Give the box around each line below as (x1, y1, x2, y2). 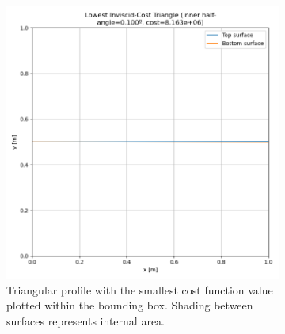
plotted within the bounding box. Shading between (6, 297, 253, 313)
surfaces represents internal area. (6, 312, 165, 328)
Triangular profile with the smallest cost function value (6, 281, 273, 298)
